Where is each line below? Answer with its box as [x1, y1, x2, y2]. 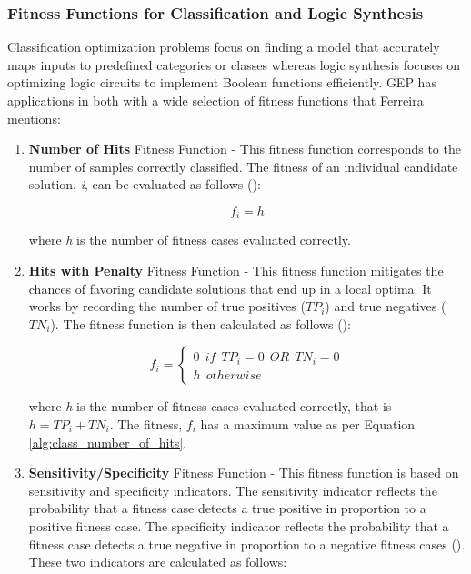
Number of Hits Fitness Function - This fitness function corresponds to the [28, 139, 461, 158]
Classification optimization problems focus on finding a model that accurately [7, 37, 440, 56]
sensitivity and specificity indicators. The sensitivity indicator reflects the [28, 480, 437, 499]
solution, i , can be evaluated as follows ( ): [28, 175, 261, 194]
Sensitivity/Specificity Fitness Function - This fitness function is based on [28, 463, 459, 482]
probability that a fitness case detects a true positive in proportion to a [28, 498, 426, 518]
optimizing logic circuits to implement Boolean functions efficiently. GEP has [7, 73, 436, 92]
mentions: [7, 108, 61, 127]
